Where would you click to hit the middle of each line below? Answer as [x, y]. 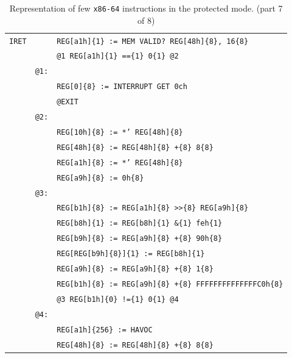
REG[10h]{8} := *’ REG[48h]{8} [120, 132]
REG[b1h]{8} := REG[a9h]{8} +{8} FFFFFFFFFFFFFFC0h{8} [170, 284]
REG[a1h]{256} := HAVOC [105, 330]
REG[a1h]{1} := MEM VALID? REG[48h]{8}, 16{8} [153, 41]
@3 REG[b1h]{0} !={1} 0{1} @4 [118, 299]
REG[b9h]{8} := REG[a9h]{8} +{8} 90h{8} [140, 239]
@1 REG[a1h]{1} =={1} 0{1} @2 [118, 56]
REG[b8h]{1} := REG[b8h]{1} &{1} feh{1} [140, 224]
